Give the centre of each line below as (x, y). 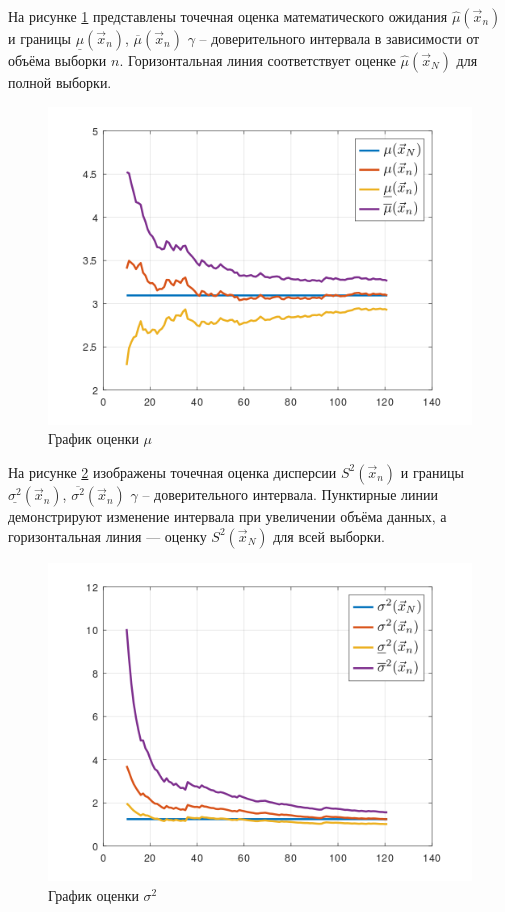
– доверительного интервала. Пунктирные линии (290, 494)
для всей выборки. (329, 535)
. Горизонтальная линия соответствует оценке (257, 60)
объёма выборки (57, 60)
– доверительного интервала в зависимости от (339, 38)
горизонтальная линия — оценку (107, 535)
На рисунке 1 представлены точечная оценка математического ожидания (228, 16)
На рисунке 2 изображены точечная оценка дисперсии (172, 471)
